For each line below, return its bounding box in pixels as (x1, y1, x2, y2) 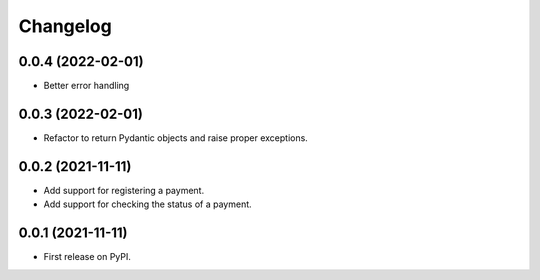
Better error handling (43, 80, 130, 92)
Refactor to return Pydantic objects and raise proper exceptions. (43, 131, 309, 144)
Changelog (18, 15, 112, 37)
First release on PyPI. (43, 251, 132, 263)
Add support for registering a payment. (43, 184, 205, 196)
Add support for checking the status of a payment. (43, 198, 252, 210)
